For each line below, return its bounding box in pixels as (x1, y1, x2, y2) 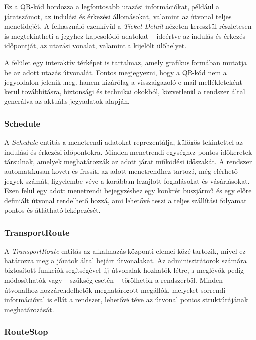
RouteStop (4, 325, 48, 338)
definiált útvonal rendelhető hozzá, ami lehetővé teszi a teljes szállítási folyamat (4, 195, 247, 205)
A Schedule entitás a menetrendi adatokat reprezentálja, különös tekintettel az (4, 137, 243, 147)
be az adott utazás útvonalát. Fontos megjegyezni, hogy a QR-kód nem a (4, 67, 227, 77)
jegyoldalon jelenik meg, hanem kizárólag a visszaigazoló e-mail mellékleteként (4, 77, 242, 87)
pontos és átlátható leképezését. (4, 205, 101, 215)
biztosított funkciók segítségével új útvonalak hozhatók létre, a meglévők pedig (4, 265, 244, 275)
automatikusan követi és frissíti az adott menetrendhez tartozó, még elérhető (4, 166, 238, 176)
